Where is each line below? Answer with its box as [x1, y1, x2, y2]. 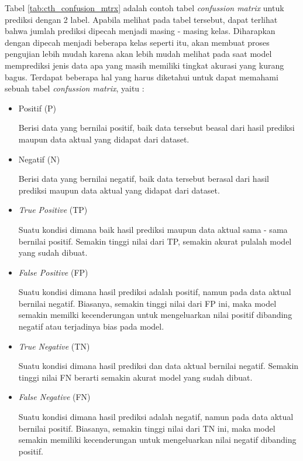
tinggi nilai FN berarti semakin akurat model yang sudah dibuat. [18, 371, 253, 383]
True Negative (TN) [18, 340, 90, 352]
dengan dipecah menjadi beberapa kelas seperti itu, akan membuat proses [5, 36, 270, 48]
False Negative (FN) [18, 391, 91, 403]
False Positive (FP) [18, 266, 88, 278]
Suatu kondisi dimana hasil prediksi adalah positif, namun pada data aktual [18, 286, 291, 298]
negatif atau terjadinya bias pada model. [18, 320, 164, 333]
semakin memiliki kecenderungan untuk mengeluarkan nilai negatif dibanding [18, 433, 297, 446]
